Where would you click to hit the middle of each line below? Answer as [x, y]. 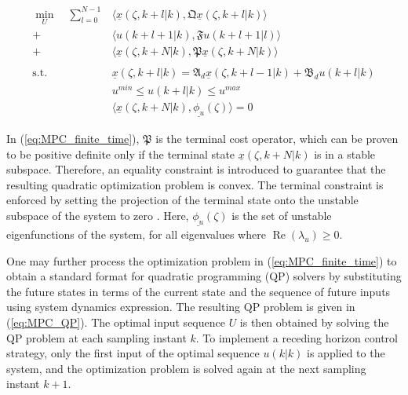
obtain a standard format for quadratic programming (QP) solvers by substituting [204, 276]
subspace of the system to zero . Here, [98, 215]
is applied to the [346, 353]
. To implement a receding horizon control [297, 337]
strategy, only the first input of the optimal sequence [133, 353]
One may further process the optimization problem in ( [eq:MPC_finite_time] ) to [202, 260]
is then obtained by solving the [314, 322]
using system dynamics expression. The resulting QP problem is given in [181, 307]
